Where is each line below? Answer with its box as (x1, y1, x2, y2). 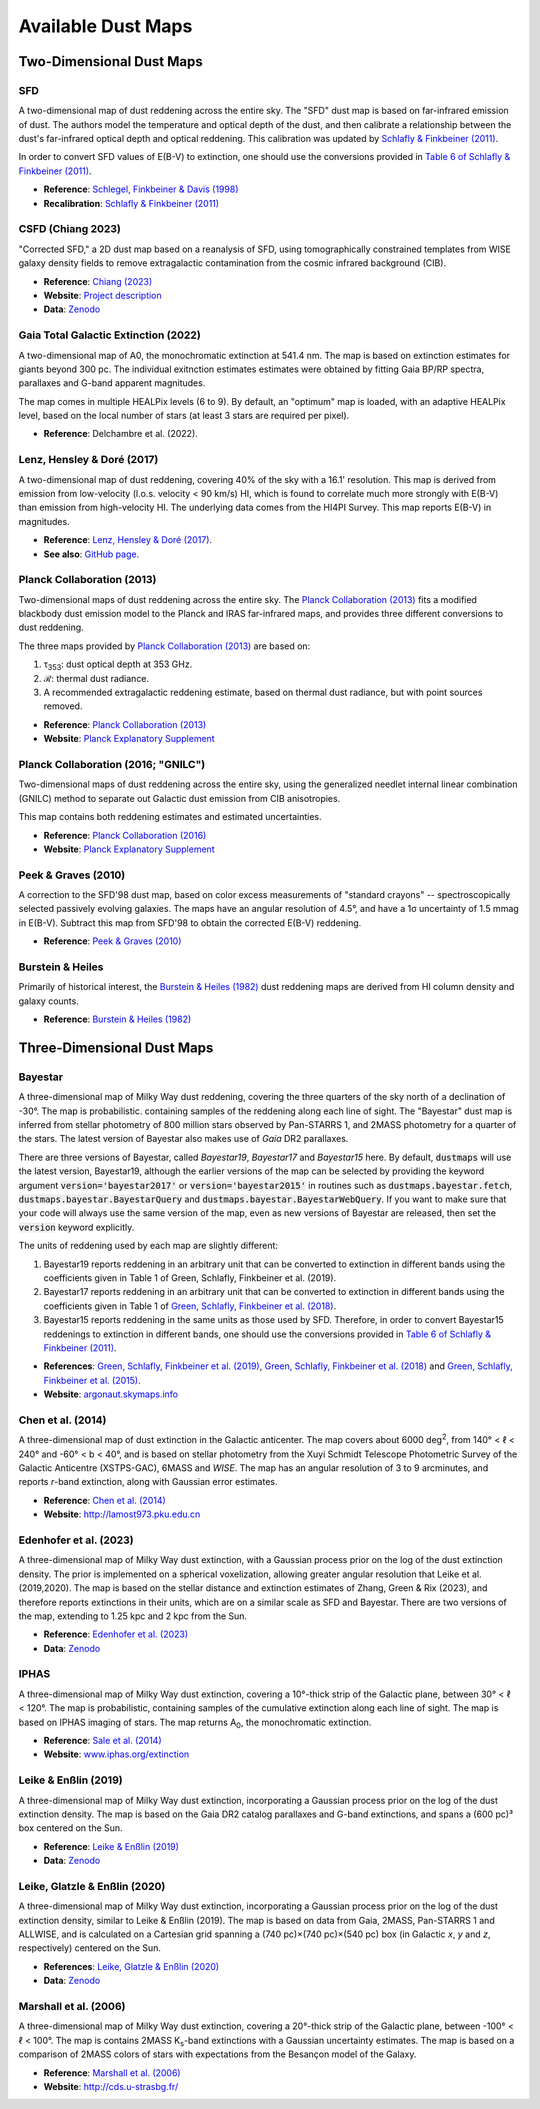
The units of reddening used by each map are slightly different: (18, 1240, 279, 1252)
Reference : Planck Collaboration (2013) (43, 718, 207, 730)
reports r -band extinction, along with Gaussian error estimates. (18, 1476, 278, 1488)
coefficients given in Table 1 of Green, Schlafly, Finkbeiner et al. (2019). (43, 1271, 337, 1284)
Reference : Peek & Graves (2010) (43, 935, 182, 947)
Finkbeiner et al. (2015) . (43, 1374, 141, 1386)
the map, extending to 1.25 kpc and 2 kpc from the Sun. (18, 1610, 248, 1622)
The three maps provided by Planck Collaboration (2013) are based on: (18, 640, 311, 652)
